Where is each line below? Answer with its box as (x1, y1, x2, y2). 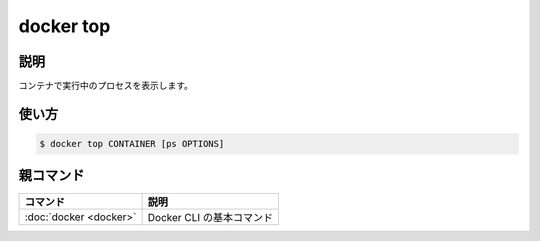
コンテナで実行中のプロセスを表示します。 (18, 80, 194, 92)
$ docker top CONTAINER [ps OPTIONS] (39, 138, 225, 150)
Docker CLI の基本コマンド (147, 210, 274, 224)
